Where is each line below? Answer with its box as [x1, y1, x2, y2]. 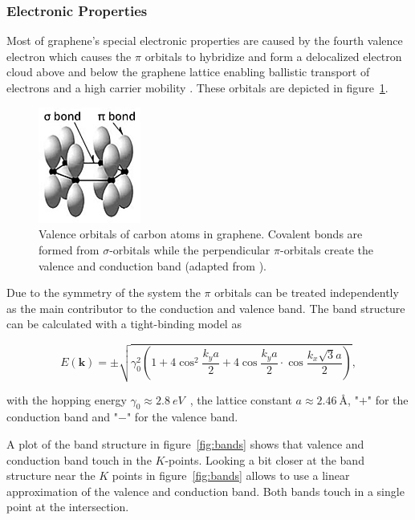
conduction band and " [6, 408, 119, 425]
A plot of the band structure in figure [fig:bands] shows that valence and [6, 436, 364, 453]
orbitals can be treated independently [214, 284, 399, 301]
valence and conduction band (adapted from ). [39, 257, 266, 274]
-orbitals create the [279, 242, 374, 258]
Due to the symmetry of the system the [6, 284, 201, 301]
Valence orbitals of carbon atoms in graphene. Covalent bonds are [39, 225, 363, 242]
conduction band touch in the [6, 451, 152, 468]
